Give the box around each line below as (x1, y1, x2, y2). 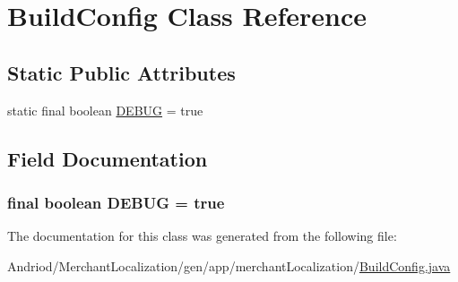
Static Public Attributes (7, 58, 236, 86)
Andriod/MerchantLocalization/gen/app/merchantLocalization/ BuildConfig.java (7, 256, 451, 275)
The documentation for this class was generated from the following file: (7, 226, 397, 245)
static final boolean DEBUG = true (7, 100, 203, 119)
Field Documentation (7, 144, 208, 172)
